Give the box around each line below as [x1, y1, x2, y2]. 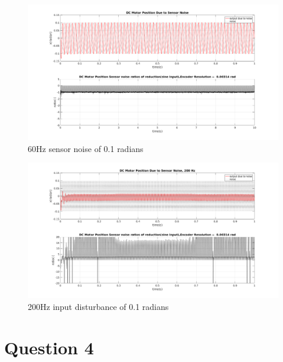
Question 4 [4, 335, 94, 359]
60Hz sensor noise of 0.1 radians [28, 142, 144, 154]
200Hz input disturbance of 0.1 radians [28, 300, 169, 312]
